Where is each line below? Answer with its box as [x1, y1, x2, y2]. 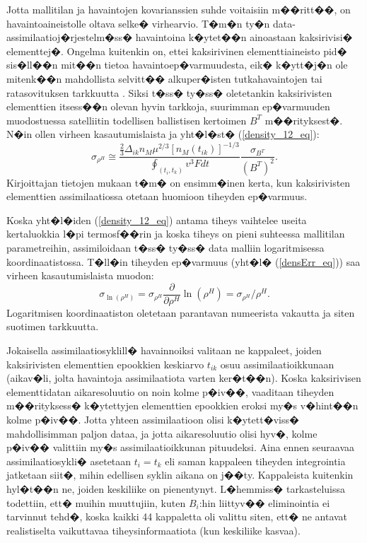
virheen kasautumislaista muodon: [6, 268, 154, 283]
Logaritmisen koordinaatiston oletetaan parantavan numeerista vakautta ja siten [6, 305, 355, 320]
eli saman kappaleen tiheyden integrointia [165, 453, 346, 468]
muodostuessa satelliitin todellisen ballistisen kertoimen [6, 112, 247, 127]
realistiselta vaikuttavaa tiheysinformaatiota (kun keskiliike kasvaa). [6, 522, 301, 537]
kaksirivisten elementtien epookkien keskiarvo [6, 356, 204, 371]
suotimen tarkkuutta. [6, 319, 99, 334]
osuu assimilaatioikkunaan [220, 356, 334, 371]
